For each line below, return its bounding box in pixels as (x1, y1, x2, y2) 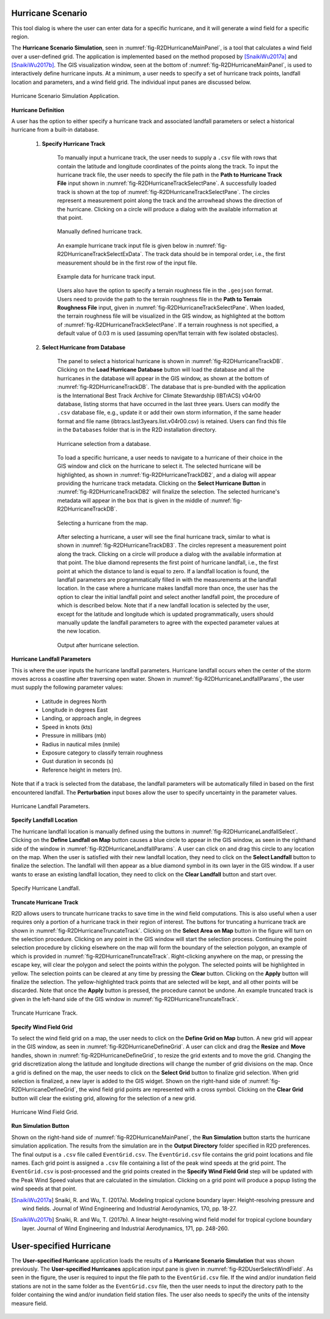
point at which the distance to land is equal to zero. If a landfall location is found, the (57, 567, 269, 575)
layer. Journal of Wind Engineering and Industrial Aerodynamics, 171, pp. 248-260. (22, 1225, 229, 1232)
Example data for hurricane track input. (57, 272, 156, 280)
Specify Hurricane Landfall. (11, 885, 81, 892)
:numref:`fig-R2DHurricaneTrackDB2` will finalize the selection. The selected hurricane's (57, 488, 280, 495)
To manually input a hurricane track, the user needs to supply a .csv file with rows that (57, 154, 277, 162)
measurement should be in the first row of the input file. (57, 259, 197, 266)
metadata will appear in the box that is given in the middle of (57, 497, 209, 504)
